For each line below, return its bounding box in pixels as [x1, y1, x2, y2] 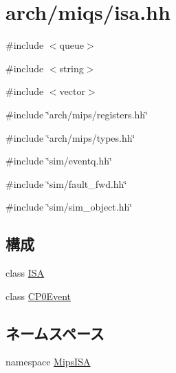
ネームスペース [5, 322, 104, 343]
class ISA [5, 266, 45, 280]
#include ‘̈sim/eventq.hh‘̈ [5, 153, 112, 168]
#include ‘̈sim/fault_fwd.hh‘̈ [5, 176, 127, 191]
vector [59, 84, 85, 98]
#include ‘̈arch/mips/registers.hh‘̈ [5, 107, 148, 121]
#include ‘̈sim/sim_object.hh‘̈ [5, 200, 133, 214]
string [59, 61, 84, 75]
